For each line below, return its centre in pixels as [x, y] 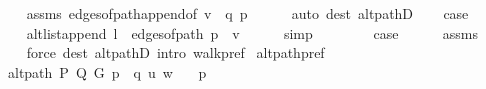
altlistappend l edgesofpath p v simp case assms [252, 32]
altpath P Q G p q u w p [107, 71]
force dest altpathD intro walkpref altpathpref [175, 52]
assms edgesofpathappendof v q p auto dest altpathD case [247, 13]
